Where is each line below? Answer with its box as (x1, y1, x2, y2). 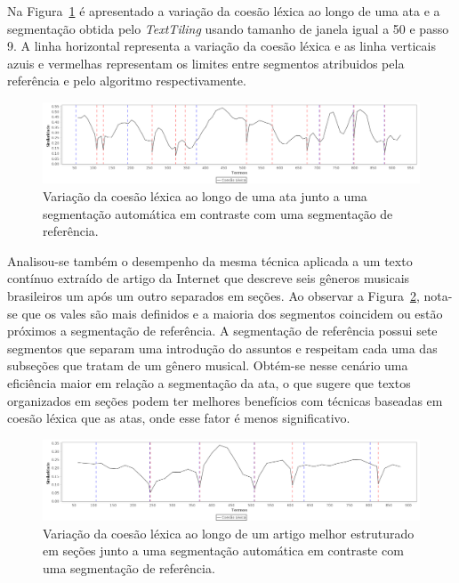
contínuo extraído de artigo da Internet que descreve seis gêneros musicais (7, 269, 410, 287)
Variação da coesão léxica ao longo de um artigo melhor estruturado (43, 523, 415, 542)
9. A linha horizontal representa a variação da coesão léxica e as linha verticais (7, 36, 436, 55)
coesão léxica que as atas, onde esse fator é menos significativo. (7, 409, 350, 427)
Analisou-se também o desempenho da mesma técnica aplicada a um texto (7, 251, 413, 270)
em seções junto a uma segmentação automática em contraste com (43, 541, 404, 560)
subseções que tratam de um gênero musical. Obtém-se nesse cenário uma (7, 356, 408, 375)
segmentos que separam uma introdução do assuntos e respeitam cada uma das (7, 338, 438, 357)
